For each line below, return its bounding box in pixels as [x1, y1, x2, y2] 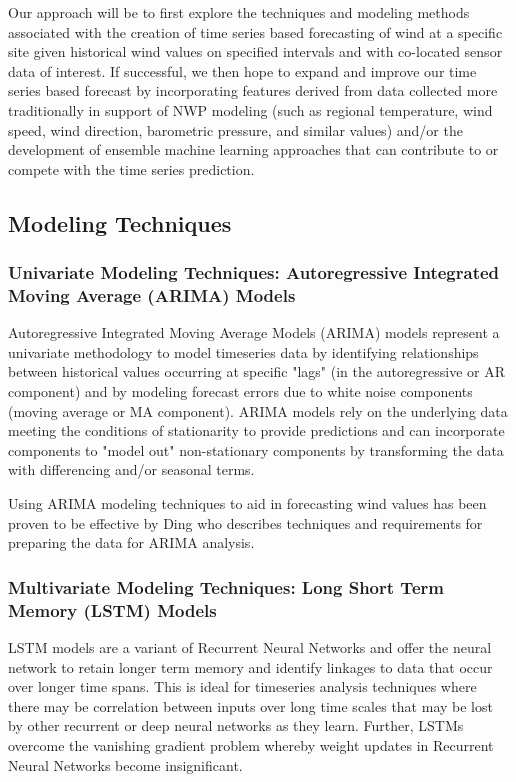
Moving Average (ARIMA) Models [8, 282, 296, 307]
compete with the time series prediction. [8, 158, 255, 179]
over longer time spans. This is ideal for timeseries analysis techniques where [8, 676, 477, 697]
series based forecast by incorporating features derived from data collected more [8, 80, 498, 101]
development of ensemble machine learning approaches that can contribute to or [8, 139, 499, 160]
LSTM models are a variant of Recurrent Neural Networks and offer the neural [8, 636, 492, 657]
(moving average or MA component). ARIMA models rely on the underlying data [8, 400, 508, 421]
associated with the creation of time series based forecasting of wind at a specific [8, 21, 503, 42]
